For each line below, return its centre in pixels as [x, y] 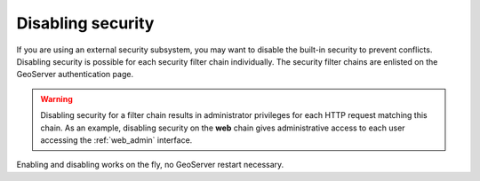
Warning [56, 98]
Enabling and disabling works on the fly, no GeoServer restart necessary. [150, 165]
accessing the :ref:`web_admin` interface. [116, 140]
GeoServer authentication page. [75, 75]
